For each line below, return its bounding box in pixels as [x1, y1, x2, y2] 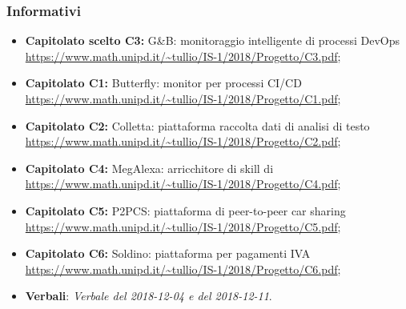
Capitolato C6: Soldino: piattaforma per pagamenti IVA [25, 245, 311, 262]
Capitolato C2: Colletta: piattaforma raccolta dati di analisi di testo [25, 117, 370, 134]
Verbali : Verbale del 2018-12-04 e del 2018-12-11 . [25, 287, 272, 304]
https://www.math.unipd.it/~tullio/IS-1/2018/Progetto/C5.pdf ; [25, 218, 341, 235]
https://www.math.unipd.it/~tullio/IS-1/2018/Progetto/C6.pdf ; [25, 260, 341, 277]
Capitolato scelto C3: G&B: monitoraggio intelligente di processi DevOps [25, 32, 400, 49]
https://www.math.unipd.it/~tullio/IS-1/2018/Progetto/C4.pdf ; [25, 175, 341, 192]
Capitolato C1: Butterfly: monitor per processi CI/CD [25, 74, 302, 91]
